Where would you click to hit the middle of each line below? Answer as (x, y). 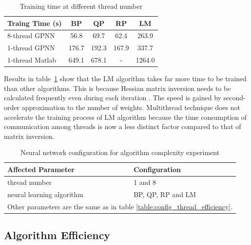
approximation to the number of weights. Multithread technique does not (131, 107)
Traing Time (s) (35, 23)
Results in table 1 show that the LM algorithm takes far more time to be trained (125, 78)
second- (234, 98)
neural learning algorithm (45, 194)
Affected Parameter (41, 169)
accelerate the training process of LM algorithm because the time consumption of (125, 117)
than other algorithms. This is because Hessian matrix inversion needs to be (117, 88)
